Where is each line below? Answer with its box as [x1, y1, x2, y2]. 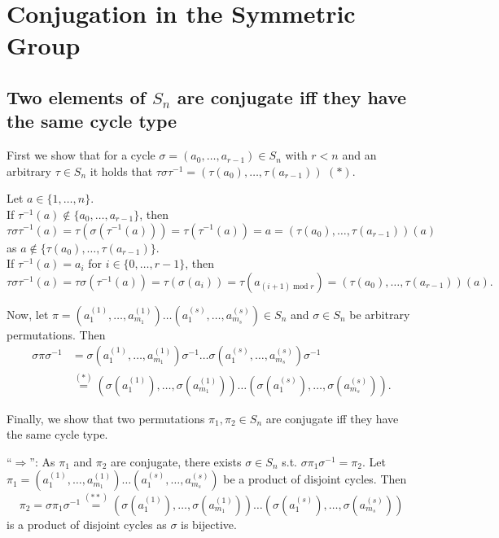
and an [342, 147, 377, 164]
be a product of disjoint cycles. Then [223, 470, 407, 488]
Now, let [7, 305, 49, 322]
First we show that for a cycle [7, 147, 155, 164]
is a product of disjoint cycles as [7, 515, 167, 532]
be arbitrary [349, 305, 410, 322]
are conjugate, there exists [111, 453, 242, 470]
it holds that [90, 162, 153, 179]
